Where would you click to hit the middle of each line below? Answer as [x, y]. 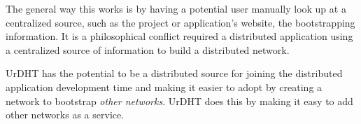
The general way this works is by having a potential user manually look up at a [176, 8]
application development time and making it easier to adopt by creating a [164, 87]
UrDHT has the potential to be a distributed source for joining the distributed [174, 73]
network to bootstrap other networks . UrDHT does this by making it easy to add [179, 101]
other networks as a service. [65, 115]
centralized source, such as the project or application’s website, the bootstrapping [180, 22]
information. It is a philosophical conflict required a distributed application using [179, 36]
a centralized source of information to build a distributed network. [148, 49]
